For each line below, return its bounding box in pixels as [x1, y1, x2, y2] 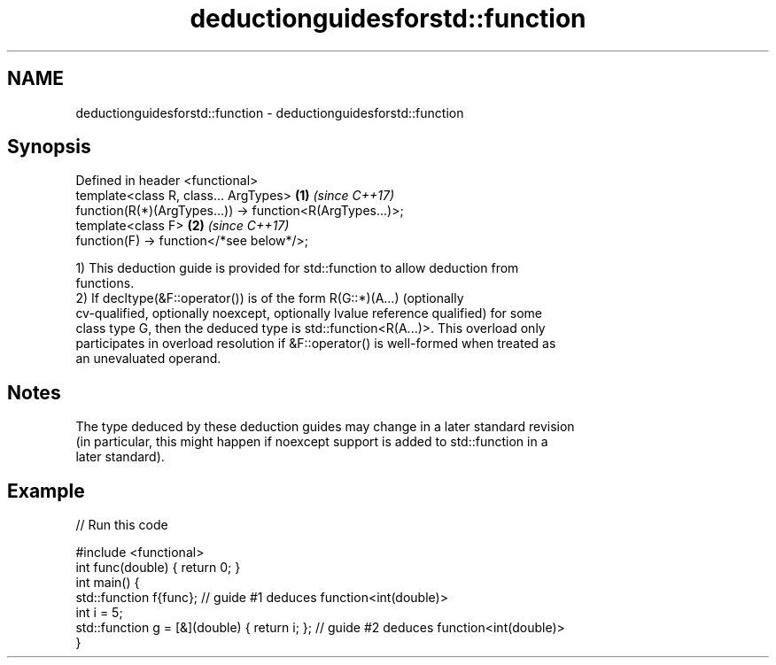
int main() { [75, 575, 140, 591]
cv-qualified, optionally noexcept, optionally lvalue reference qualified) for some [75, 305, 543, 321]
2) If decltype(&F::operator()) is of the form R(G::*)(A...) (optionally [75, 290, 464, 306]
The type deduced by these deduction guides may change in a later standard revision [75, 419, 575, 435]
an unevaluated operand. [75, 351, 221, 367]
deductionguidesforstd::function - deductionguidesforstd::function [75, 104, 464, 120]
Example [7, 479, 85, 502]
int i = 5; [75, 605, 123, 621]
